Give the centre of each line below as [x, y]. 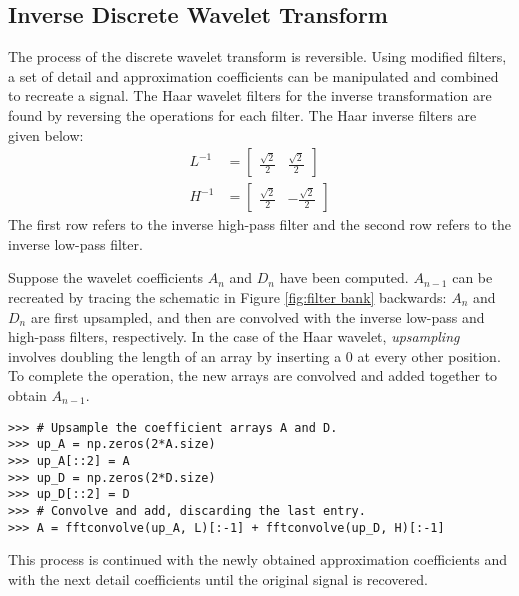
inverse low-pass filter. [75, 243]
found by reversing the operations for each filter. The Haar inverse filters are [242, 114]
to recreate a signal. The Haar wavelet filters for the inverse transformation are [250, 95]
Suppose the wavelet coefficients [105, 277]
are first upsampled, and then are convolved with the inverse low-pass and [257, 316]
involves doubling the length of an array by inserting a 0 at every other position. [254, 355]
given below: [46, 134]
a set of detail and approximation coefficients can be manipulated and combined [253, 75]
